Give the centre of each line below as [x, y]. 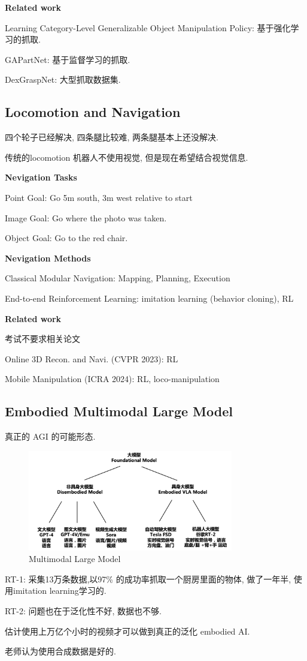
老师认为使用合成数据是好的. [60, 651]
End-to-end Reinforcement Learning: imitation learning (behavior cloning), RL [149, 298]
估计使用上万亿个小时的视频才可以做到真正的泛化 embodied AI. [127, 631]
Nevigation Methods [48, 258]
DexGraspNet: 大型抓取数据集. [63, 79]
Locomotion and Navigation [93, 112]
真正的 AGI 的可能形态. [50, 436]
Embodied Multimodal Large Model [119, 411]
